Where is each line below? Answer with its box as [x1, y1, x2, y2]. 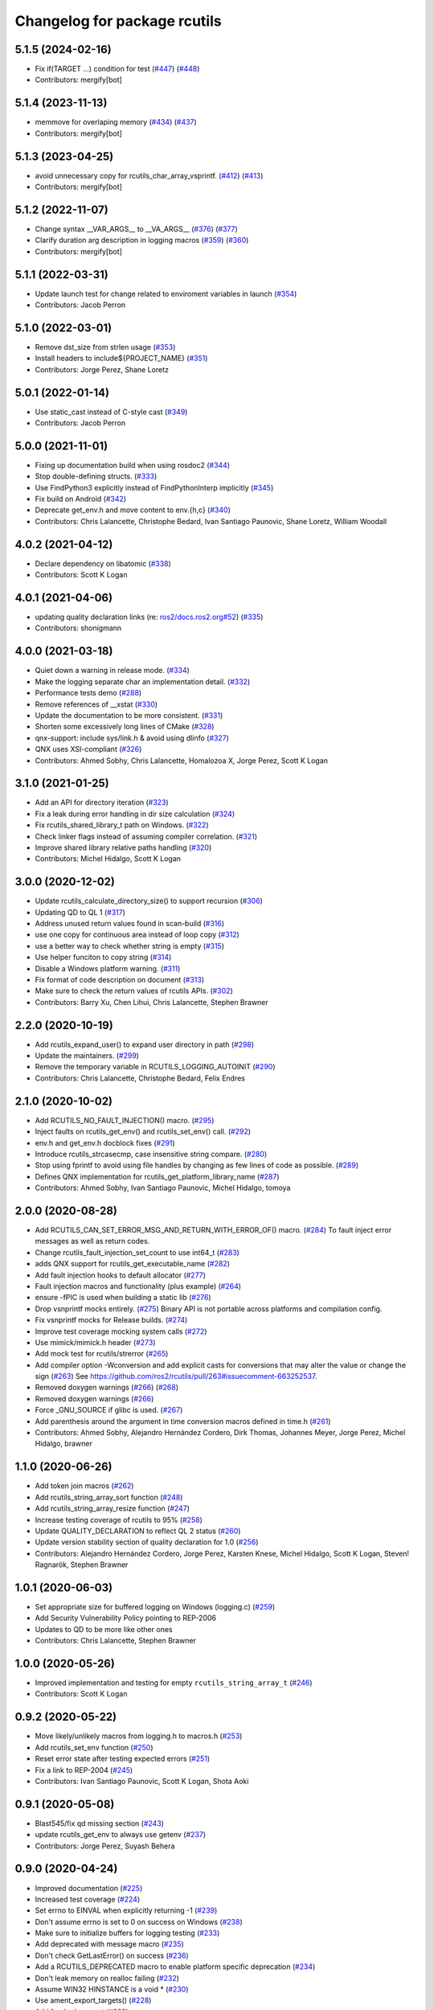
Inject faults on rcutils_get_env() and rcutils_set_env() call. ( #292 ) [35, 1126, 252, 1137]
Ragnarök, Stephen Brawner [35, 1560, 129, 1569]
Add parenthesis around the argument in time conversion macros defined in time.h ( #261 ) [35, 1416, 331, 1426]
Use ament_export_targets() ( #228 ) [35, 1996, 152, 2005]
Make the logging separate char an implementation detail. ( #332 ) [35, 676, 251, 687]
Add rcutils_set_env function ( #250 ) [35, 1742, 154, 1752]
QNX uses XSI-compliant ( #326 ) [35, 745, 142, 754]
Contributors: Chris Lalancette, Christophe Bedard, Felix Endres [35, 1073, 245, 1083]
